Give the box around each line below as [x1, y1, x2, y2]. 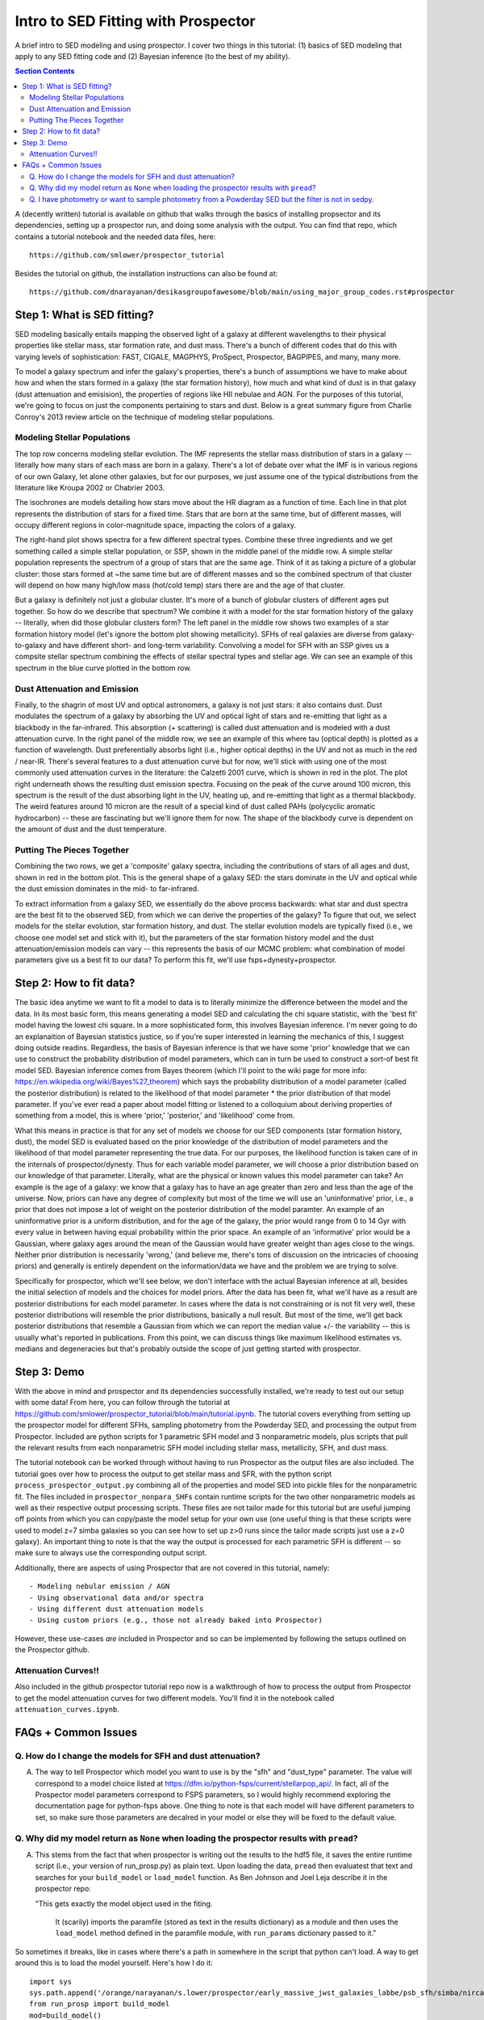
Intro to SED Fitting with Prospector [15, 12, 256, 30]
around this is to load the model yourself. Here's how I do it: [15, 1958, 213, 1967]
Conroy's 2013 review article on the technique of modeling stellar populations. [15, 412, 274, 422]
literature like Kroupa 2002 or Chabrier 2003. [15, 482, 165, 492]
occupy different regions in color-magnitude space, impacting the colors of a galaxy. [15, 520, 297, 530]
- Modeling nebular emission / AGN [29, 1582, 170, 1591]
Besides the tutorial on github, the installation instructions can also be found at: [15, 268, 278, 278]
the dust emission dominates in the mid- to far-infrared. [15, 884, 199, 894]
